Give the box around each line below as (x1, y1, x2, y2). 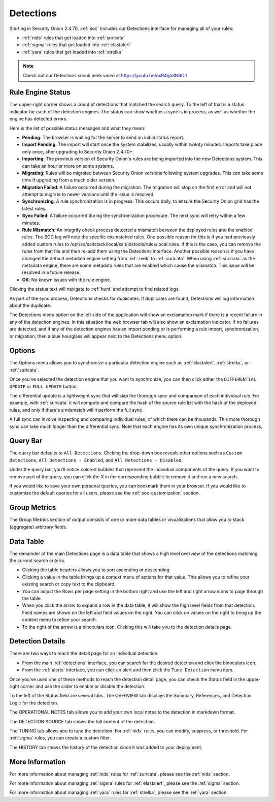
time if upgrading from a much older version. (22, 177, 116, 183)
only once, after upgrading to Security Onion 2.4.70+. (22, 148, 134, 155)
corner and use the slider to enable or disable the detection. (20, 683, 146, 689)
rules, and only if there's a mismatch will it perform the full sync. (9, 407, 144, 413)
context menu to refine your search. (22, 616, 97, 623)
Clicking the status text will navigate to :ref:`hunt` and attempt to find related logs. (9, 286, 180, 292)
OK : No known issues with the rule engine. (22, 276, 111, 283)
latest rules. (22, 205, 47, 211)
